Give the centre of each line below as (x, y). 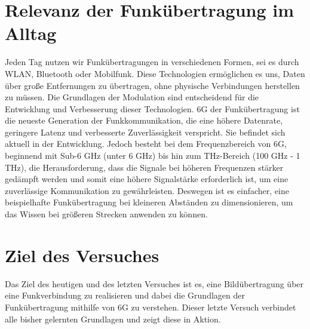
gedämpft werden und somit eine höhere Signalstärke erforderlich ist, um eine (147, 179)
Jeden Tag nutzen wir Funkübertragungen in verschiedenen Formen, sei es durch (152, 62)
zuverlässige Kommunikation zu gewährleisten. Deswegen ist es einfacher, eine (147, 190)
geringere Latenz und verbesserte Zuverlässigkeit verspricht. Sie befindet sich (145, 132)
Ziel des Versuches (82, 255)
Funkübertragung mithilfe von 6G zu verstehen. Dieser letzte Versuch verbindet (151, 307)
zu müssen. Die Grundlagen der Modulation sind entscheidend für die (132, 97)
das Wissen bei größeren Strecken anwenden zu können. (106, 214)
